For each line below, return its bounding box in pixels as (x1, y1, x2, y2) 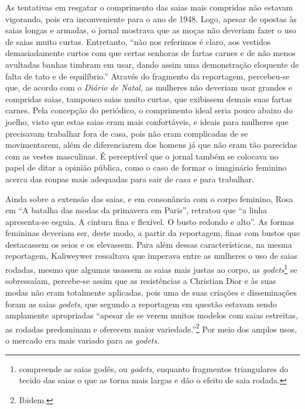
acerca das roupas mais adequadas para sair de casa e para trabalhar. (5, 172, 254, 185)
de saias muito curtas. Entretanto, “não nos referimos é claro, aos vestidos (5, 35, 271, 47)
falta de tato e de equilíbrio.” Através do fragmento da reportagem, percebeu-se (5, 70, 290, 82)
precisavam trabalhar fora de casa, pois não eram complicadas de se (5, 127, 248, 139)
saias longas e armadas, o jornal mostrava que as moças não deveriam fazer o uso (5, 24, 296, 36)
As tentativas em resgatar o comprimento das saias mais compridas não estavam (5, 1, 293, 13)
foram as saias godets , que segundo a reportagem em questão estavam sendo (5, 297, 277, 310)
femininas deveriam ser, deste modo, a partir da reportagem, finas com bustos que (5, 227, 300, 239)
